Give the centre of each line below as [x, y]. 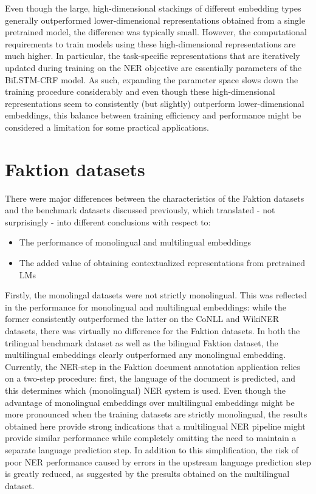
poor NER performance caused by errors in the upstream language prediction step [158, 461]
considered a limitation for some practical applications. [107, 127]
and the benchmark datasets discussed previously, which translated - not [140, 210]
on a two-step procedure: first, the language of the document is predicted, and [150, 378]
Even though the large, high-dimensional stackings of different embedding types [153, 8]
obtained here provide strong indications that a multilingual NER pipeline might [155, 426]
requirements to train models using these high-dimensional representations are [150, 43]
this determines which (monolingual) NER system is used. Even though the [145, 390]
